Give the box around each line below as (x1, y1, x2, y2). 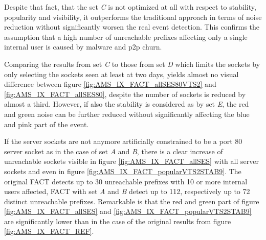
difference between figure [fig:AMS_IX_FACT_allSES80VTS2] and (4, 79, 216, 89)
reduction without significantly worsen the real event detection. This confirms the (4, 21, 260, 32)
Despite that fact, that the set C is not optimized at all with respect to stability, (4, 2, 256, 12)
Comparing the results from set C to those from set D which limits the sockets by (4, 58, 260, 69)
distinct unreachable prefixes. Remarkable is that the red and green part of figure (4, 196, 259, 206)
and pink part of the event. (4, 118, 89, 129)
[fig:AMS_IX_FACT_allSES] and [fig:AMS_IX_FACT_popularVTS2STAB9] (4, 206, 252, 217)
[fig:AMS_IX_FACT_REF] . (4, 226, 94, 236)
